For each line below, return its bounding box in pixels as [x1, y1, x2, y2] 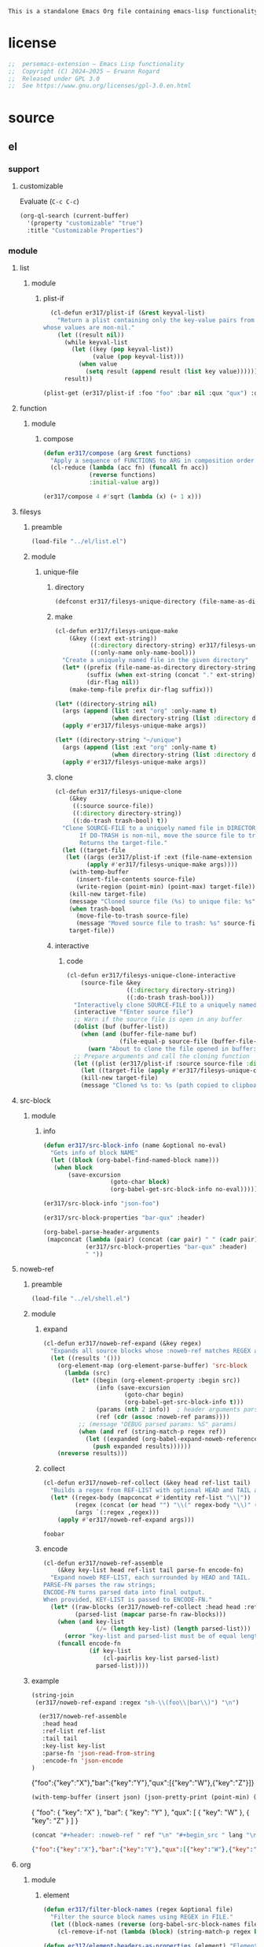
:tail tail [42, 1735, 78, 1743]
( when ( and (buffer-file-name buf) [80, 1030, 197, 1038]
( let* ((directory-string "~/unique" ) [54, 736, 182, 744]
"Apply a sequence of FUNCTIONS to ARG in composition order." [49, 456, 262, 464]
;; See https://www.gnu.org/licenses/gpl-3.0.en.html [8, 82, 192, 90]
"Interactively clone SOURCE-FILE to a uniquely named [73, 1001, 257, 1009]
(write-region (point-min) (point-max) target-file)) [75, 883, 256, 891]
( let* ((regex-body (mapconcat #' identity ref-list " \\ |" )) [49, 1494, 251, 1502]
